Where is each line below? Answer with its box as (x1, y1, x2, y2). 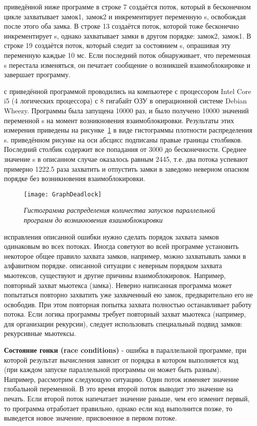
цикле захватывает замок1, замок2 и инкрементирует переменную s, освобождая (4, 11, 246, 21)
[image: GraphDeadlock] (24, 190, 102, 198)
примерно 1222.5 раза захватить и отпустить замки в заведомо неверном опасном (4, 163, 249, 174)
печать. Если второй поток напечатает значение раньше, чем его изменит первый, (4, 393, 250, 404)
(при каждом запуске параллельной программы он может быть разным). (4, 364, 221, 375)
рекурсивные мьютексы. (4, 328, 76, 338)
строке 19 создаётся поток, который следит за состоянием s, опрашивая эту (4, 40, 231, 50)
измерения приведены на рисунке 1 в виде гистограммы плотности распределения (4, 125, 253, 135)
